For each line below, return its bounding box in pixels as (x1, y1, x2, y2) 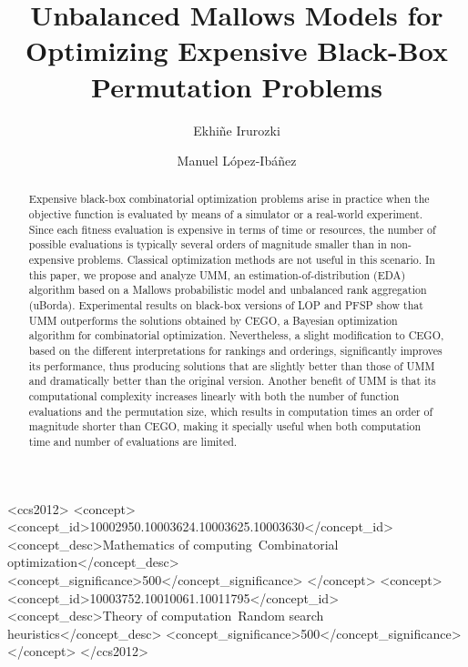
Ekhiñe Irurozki (193, 120, 280, 139)
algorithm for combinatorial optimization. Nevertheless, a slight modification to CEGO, (28, 328, 444, 343)
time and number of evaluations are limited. (28, 433, 238, 449)
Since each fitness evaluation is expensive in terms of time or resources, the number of (28, 221, 436, 237)
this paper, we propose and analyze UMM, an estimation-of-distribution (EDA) (28, 267, 406, 282)
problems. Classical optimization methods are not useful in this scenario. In (77, 252, 435, 268)
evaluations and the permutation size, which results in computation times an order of (28, 403, 433, 419)
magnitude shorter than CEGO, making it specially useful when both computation (28, 419, 422, 434)
